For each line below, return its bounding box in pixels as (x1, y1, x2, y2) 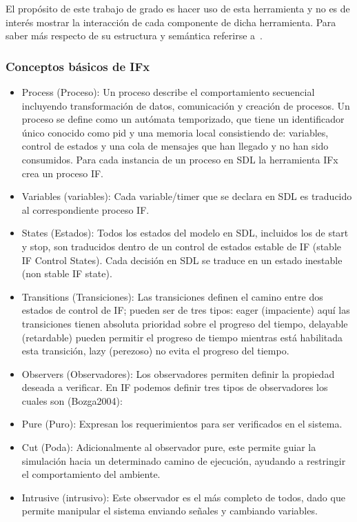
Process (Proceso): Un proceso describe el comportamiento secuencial (21, 85, 315, 99)
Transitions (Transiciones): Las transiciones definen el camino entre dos (21, 289, 323, 303)
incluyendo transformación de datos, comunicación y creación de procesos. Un (21, 98, 350, 112)
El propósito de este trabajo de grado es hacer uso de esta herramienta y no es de (6, 1, 350, 15)
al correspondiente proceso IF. (21, 202, 150, 217)
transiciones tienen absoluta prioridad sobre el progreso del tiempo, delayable (21, 316, 348, 330)
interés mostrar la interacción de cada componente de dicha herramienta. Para (6, 14, 336, 29)
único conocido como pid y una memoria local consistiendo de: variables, (21, 125, 329, 139)
